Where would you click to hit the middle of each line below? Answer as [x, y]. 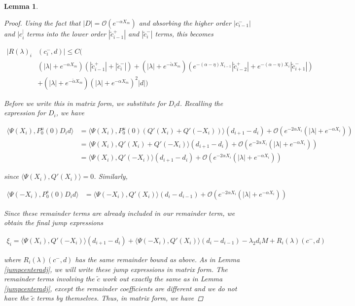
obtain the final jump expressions [53, 222]
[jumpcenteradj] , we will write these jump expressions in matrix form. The [116, 269]
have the [17, 298]
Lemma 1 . [21, 6]
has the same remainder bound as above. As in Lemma [158, 259]
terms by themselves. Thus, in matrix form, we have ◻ [120, 298]
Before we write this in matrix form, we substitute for [85, 103]
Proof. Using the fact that [42, 22]
